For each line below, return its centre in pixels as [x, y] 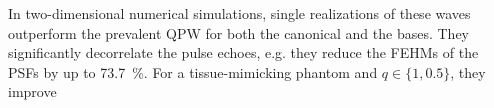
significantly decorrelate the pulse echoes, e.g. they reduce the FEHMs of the [243, 52]
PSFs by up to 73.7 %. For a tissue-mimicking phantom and [193, 71]
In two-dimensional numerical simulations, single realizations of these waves [239, 13]
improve [32, 91]
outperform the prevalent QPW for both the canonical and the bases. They [239, 32]
